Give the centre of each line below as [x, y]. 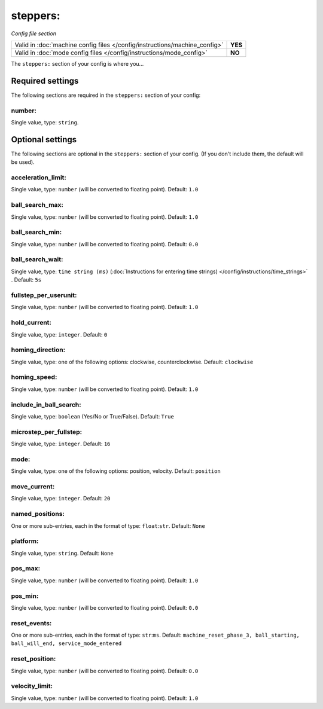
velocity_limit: [32, 686]
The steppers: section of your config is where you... [77, 63]
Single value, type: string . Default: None [62, 553]
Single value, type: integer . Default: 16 [61, 444]
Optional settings [44, 140]
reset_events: [31, 623]
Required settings [45, 81]
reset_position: [33, 659]
